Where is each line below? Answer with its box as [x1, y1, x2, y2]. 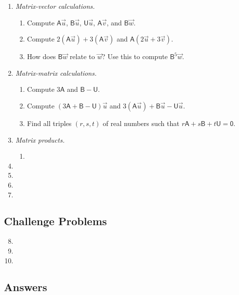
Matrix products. [15, 134, 65, 145]
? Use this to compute [102, 51, 168, 62]
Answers [4, 279, 47, 294]
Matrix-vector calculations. [15, 1, 95, 11]
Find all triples [27, 118, 72, 128]
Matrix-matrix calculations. [15, 67, 97, 78]
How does [27, 51, 56, 62]
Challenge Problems [4, 213, 107, 228]
